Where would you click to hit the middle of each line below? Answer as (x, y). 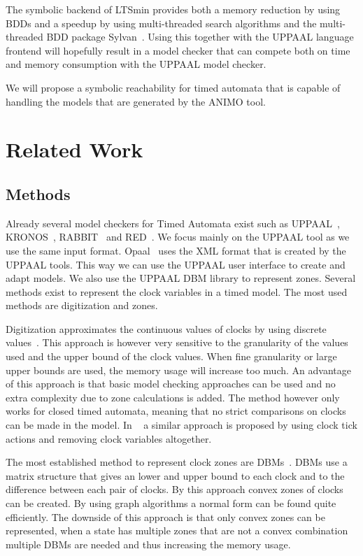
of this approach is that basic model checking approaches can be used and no (171, 384)
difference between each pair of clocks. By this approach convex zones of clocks (175, 489)
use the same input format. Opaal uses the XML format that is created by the (176, 250)
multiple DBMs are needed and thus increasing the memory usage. (148, 544)
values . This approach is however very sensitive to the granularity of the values (177, 342)
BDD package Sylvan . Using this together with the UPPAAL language (200, 37)
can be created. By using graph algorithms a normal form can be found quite (171, 503)
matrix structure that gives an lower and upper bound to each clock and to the (175, 475)
